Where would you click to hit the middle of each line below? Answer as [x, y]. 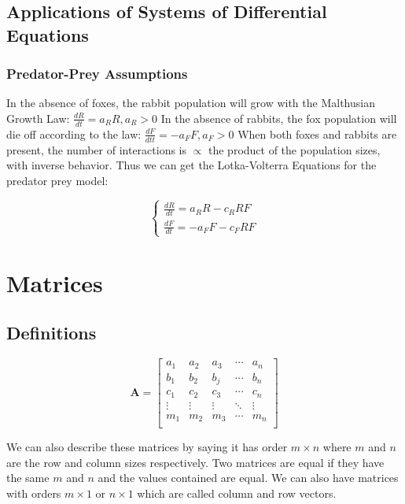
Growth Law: [38, 118]
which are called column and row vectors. [237, 493]
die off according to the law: [74, 133]
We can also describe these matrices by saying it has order [147, 447]
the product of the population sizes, [295, 149]
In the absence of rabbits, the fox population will [279, 118]
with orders [34, 493]
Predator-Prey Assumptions [97, 74]
